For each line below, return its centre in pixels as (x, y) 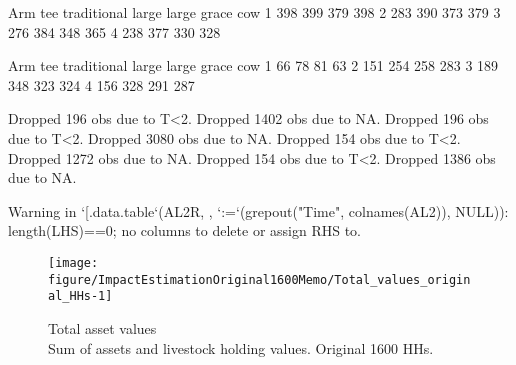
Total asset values (102, 327)
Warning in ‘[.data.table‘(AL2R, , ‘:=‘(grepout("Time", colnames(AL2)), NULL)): (258, 210)
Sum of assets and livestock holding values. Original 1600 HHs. (241, 347)
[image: (73, 262)
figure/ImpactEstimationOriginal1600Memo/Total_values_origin (259, 279)
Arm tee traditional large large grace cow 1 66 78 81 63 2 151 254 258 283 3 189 (253, 65)
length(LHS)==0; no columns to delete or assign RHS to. (184, 230)
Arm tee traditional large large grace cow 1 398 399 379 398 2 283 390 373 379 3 (254, 12)
